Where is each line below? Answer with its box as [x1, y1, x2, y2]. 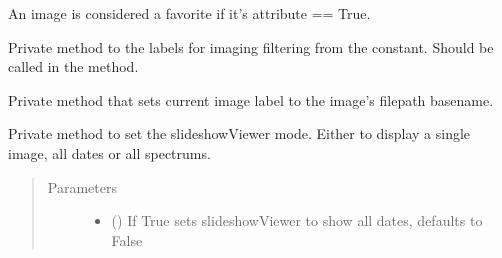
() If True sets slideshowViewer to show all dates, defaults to [111, 210, 483, 231]
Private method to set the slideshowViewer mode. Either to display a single [8, 123, 471, 144]
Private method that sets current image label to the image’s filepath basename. [8, 89, 494, 110]
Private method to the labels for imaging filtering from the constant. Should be [8, 36, 494, 57]
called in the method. [8, 56, 139, 77]
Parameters [47, 176, 117, 197]
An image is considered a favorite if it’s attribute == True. [8, 3, 371, 23]
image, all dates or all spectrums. [8, 142, 211, 163]
